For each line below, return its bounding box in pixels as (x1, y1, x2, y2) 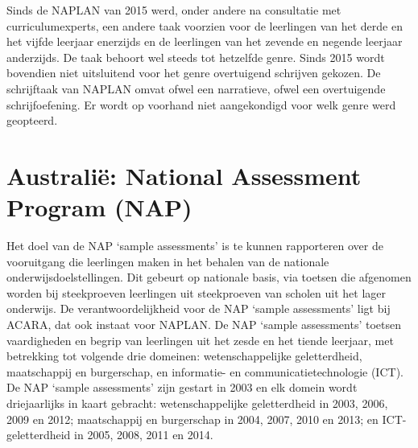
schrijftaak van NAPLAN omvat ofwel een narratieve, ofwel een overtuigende (6, 80, 386, 97)
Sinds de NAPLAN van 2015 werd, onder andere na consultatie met (6, 2, 341, 18)
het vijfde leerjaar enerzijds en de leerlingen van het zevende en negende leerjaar (6, 33, 403, 50)
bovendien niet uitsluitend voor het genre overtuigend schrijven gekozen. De (6, 64, 381, 81)
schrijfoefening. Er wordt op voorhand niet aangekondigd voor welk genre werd (6, 96, 396, 113)
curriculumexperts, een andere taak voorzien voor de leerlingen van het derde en (6, 17, 403, 34)
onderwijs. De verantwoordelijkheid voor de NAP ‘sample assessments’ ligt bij (6, 300, 391, 317)
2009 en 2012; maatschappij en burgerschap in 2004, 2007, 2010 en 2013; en (6, 410, 379, 427)
